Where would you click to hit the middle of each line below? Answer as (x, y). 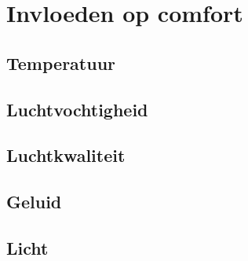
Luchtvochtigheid (77, 109)
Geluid (34, 202)
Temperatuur (61, 62)
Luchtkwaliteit (66, 155)
